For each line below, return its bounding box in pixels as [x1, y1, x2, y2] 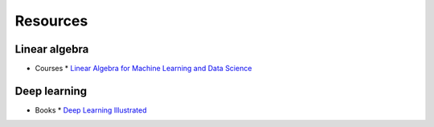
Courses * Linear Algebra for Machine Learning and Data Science [35, 64, 252, 73]
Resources [14, 12, 88, 30]
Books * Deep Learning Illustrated [35, 105, 147, 115]
